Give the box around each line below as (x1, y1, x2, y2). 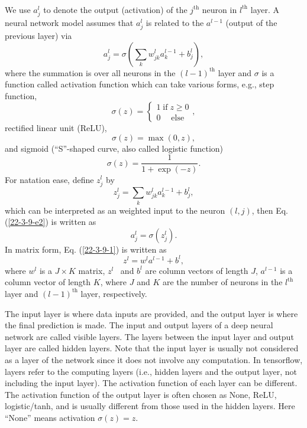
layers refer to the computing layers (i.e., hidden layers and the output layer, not (5, 365, 297, 377)
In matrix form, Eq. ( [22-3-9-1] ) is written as (5, 243, 167, 255)
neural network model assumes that (5, 16, 134, 28)
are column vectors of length (145, 264, 248, 276)
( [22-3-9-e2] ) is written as (5, 215, 96, 228)
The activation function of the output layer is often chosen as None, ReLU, (5, 388, 277, 400)
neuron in (202, 3, 237, 15)
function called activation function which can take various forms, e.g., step (5, 78, 274, 90)
